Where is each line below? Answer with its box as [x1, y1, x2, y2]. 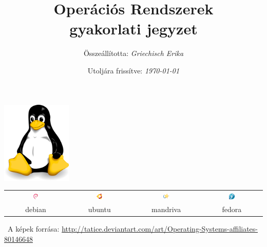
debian [25, 203, 46, 214]
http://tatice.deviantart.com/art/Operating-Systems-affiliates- [62, 223, 258, 234]
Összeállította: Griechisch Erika [83, 48, 184, 59]
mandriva [151, 203, 181, 214]
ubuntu [88, 203, 111, 214]
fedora [222, 203, 242, 214]
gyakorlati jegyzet [69, 18, 198, 39]
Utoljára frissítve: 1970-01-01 [87, 65, 180, 75]
